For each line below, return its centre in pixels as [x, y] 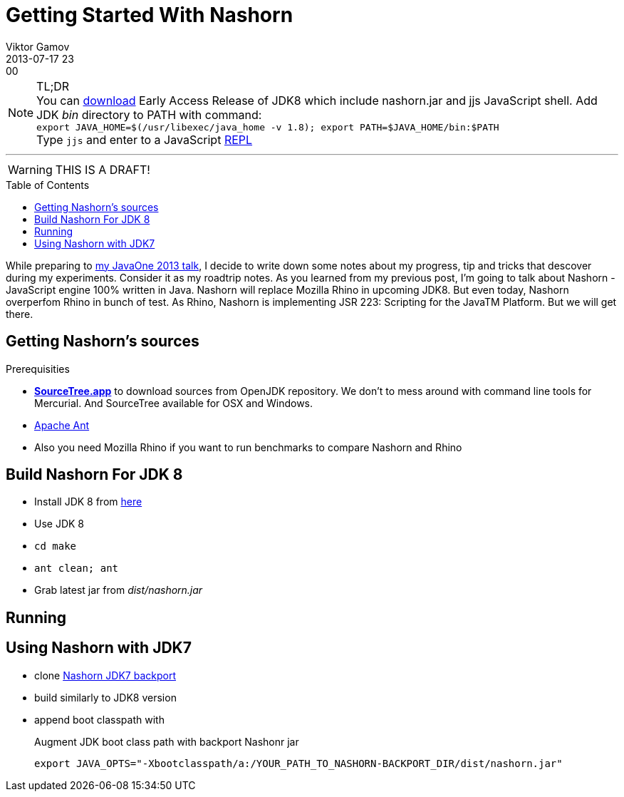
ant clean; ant [77, 569]
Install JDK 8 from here [88, 502]
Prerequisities [38, 369]
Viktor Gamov [38, 46]
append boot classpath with [99, 719]
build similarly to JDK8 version [105, 697]
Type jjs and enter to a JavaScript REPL [145, 139]
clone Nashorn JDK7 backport [105, 675]
